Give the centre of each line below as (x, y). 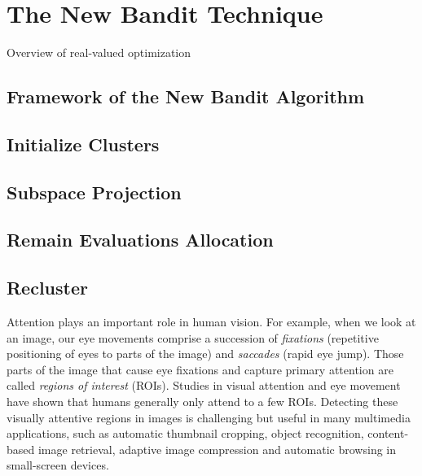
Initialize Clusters (83, 144)
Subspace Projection (94, 192)
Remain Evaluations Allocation (140, 240)
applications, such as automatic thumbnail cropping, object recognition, (185, 433)
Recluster (47, 288)
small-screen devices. (58, 465)
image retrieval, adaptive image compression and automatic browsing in (217, 449)
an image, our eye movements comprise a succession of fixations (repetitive (193, 337)
